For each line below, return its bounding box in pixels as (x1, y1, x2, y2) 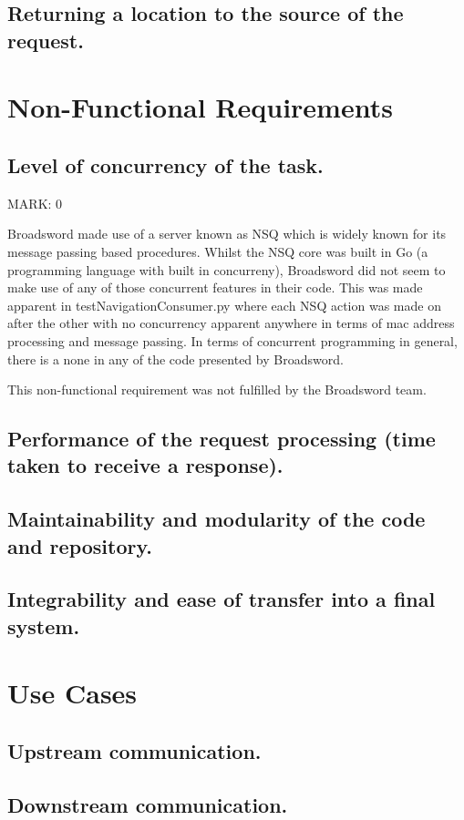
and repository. (7, 531, 152, 559)
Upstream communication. (7, 736, 262, 764)
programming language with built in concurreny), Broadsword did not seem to (7, 260, 446, 279)
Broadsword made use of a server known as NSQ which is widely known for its (7, 224, 447, 243)
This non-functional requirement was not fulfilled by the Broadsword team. (7, 380, 427, 399)
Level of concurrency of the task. (7, 150, 324, 179)
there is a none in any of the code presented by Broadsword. (7, 349, 344, 368)
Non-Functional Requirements (7, 88, 393, 126)
